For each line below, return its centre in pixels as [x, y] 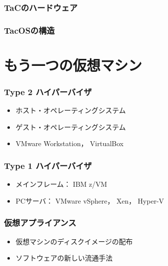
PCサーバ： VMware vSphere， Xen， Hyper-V [90, 200]
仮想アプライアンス [40, 223]
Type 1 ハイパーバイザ [48, 165]
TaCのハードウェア [41, 7]
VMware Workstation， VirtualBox [69, 143]
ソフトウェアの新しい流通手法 [64, 258]
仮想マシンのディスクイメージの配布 [74, 241]
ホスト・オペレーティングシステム [71, 110]
